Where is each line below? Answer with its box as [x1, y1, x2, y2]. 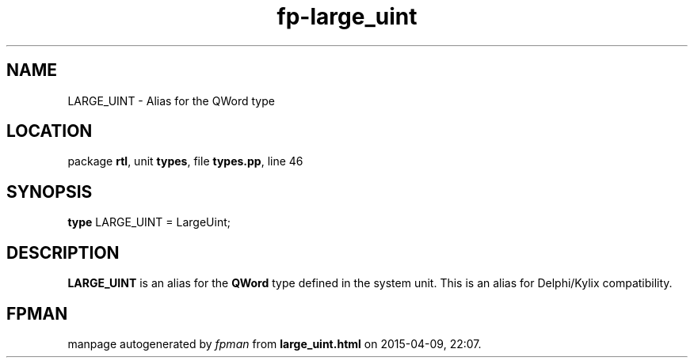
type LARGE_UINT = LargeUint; [67, 215, 231, 229]
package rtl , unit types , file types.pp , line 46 [67, 154, 303, 169]
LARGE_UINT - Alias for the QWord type [67, 93, 275, 108]
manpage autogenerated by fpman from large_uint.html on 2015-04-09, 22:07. [67, 336, 482, 351]
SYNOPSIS [6, 181, 93, 202]
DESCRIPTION [6, 242, 120, 263]
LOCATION [6, 121, 93, 142]
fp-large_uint [276, 3, 418, 30]
